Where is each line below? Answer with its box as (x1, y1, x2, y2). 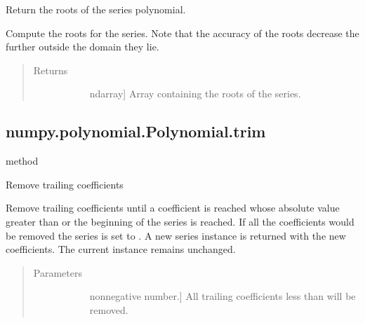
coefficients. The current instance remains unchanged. (6, 242, 236, 256)
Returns (33, 62, 68, 77)
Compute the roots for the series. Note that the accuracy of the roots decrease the (6, 25, 359, 40)
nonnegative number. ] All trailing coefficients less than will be (89, 289, 356, 303)
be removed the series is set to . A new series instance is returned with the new (6, 228, 346, 242)
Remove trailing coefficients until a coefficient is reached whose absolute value (6, 200, 340, 215)
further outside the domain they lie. (6, 39, 159, 54)
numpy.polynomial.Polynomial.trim (6, 121, 266, 142)
